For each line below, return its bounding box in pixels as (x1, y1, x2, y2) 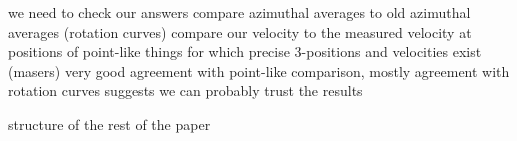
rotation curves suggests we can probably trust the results (8, 80, 363, 101)
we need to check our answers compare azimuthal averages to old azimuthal (8, 2, 471, 22)
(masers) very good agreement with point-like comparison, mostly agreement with (8, 60, 510, 81)
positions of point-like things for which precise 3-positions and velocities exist (8, 41, 482, 62)
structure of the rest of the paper (8, 113, 211, 134)
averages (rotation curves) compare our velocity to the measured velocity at (8, 21, 472, 42)
